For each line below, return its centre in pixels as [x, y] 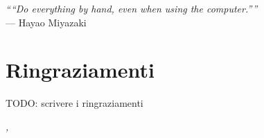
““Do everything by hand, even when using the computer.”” [132, 8]
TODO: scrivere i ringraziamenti [74, 103]
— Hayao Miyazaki [46, 22]
